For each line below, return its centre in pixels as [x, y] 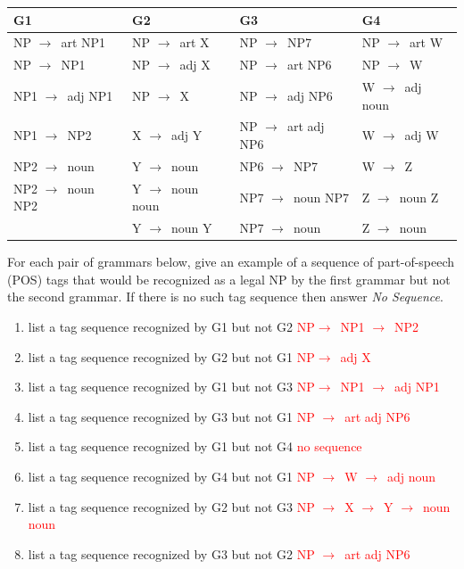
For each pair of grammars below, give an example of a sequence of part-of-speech [231, 262]
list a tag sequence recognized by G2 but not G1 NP [171, 356]
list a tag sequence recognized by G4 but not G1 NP [171, 477]
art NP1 [83, 42]
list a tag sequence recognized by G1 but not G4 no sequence [195, 446]
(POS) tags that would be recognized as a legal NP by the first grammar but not [229, 279]
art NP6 [309, 65]
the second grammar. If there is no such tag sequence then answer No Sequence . [225, 297]
